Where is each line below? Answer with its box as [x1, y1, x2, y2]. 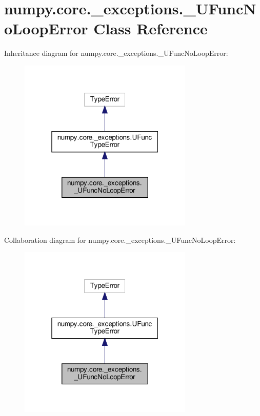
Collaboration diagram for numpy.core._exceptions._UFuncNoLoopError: [4, 234, 236, 245]
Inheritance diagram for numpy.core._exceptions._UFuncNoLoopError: [4, 48, 228, 58]
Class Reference [93, 18, 208, 39]
